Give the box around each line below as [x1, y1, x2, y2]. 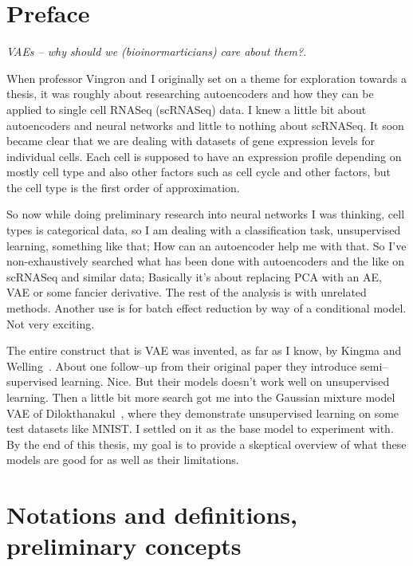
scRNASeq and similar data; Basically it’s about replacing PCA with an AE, [6, 268, 382, 285]
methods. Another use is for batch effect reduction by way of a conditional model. [6, 300, 407, 316]
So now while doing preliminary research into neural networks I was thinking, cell [6, 206, 405, 222]
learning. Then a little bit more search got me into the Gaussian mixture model [6, 389, 395, 405]
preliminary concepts [6, 529, 242, 562]
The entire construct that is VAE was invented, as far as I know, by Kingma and [6, 342, 402, 359]
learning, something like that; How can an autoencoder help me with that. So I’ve [6, 237, 407, 254]
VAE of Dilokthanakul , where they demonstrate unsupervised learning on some [6, 404, 399, 421]
